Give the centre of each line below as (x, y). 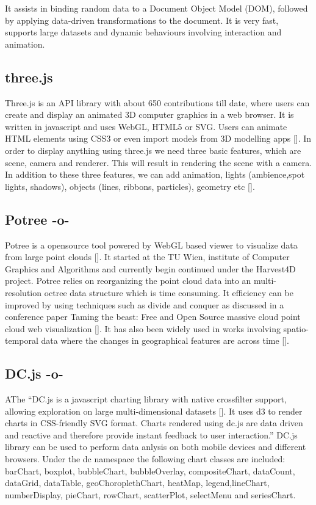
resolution (23, 292)
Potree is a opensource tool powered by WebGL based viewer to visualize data (151, 245)
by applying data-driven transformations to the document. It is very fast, (142, 20)
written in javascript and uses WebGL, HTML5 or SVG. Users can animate (146, 126)
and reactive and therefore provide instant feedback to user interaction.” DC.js (151, 434)
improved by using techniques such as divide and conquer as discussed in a (145, 304)
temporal (22, 340)
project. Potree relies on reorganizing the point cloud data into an (128, 281)
